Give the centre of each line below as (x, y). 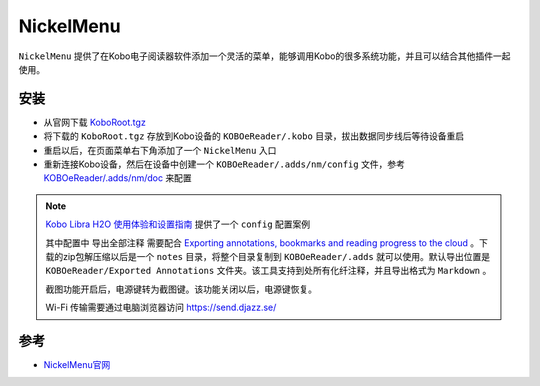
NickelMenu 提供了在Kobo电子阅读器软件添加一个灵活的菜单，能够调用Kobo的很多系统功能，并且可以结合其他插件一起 (264, 56)
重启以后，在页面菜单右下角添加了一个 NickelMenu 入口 (160, 150)
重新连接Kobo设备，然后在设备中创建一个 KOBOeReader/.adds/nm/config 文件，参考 (224, 164)
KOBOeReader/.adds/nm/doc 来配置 (117, 178)
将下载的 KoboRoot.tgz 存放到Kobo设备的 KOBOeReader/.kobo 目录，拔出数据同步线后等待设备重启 (254, 136)
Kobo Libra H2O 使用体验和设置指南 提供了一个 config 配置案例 (178, 224)
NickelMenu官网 (77, 365)
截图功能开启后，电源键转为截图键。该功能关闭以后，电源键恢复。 (181, 289)
